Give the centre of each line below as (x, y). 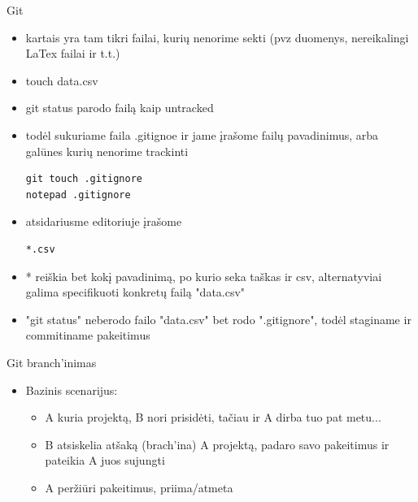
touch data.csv (62, 80)
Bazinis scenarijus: (72, 389)
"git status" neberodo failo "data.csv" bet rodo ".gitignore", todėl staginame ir (218, 319)
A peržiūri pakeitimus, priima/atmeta (139, 487)
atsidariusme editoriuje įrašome (104, 221)
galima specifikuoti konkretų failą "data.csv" (135, 292)
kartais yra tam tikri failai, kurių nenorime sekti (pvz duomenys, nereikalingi (217, 37)
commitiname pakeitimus (88, 335)
